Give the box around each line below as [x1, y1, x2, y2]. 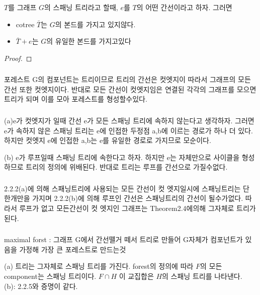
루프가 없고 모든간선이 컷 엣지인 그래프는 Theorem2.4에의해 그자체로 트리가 [19, 203, 256, 213]
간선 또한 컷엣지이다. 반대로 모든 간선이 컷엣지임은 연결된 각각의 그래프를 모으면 [4, 84, 256, 94]
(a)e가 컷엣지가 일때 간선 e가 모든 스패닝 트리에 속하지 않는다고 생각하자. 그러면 [4, 115, 254, 125]
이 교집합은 [119, 270, 154, 281]
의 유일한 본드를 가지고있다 [46, 36, 131, 46]
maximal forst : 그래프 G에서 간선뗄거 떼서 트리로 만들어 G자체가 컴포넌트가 [4, 234, 243, 245]
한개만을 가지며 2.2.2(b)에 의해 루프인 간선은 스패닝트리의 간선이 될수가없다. [4, 193, 243, 203]
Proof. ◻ [4, 52, 32, 63]
